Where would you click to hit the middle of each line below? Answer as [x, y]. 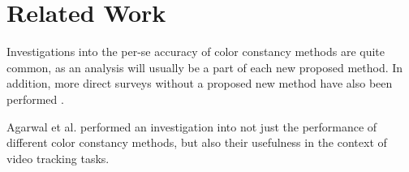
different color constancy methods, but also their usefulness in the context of [197, 142]
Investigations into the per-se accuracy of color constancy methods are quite [196, 52]
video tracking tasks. [58, 158]
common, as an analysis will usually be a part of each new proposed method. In [205, 67]
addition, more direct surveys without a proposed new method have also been [200, 83]
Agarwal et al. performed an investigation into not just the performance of [192, 126]
